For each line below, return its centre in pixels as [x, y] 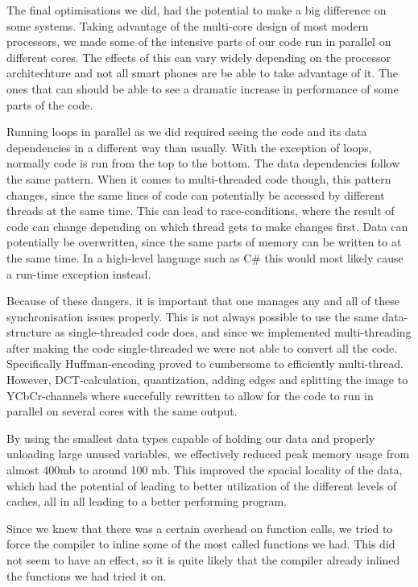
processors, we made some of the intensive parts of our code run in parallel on [199, 41]
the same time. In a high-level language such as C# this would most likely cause [205, 257]
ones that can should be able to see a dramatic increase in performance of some [203, 88]
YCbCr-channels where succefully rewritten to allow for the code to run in [190, 395]
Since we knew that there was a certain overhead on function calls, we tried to [200, 528]
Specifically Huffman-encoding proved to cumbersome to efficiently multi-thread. [205, 364]
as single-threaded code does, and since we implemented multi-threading [233, 332]
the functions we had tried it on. [87, 575]
